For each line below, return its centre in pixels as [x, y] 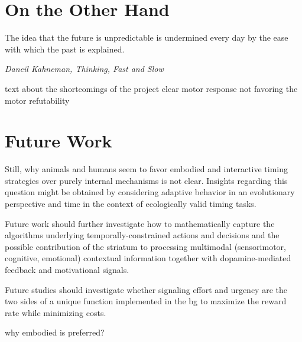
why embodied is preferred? [55, 332]
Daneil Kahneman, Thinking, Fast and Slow [84, 69]
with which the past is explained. [65, 49]
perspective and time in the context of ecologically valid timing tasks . [131, 203]
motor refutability [37, 100]
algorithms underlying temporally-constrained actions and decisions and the [142, 235]
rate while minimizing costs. [56, 312]
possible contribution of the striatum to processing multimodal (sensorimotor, [145, 246]
